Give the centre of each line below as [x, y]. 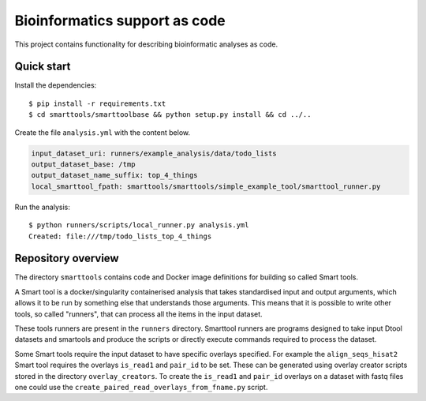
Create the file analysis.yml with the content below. [103, 132]
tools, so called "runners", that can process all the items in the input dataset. [139, 314]
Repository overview [67, 259]
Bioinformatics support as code [120, 21]
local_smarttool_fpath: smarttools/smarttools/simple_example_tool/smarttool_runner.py [206, 186]
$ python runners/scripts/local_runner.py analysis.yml [139, 225]
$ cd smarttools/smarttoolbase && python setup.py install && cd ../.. [170, 115]
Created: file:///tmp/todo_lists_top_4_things [120, 236]
